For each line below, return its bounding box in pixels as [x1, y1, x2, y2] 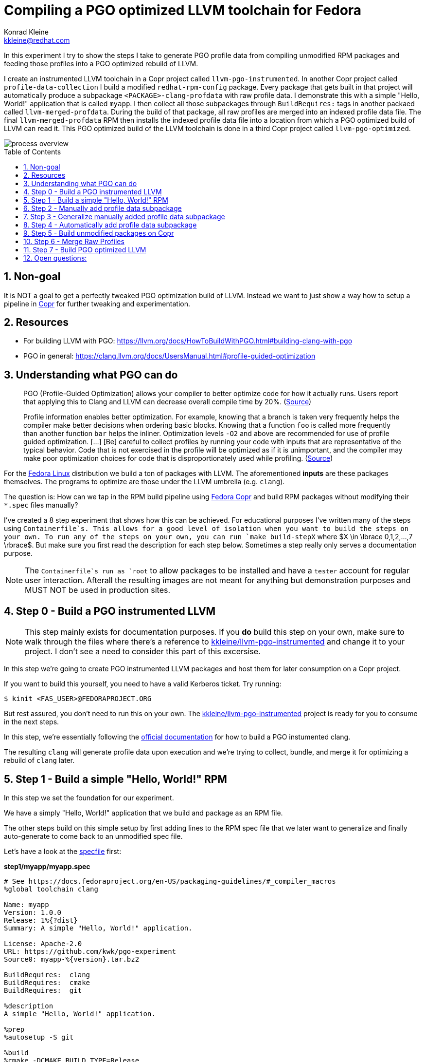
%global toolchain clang [4, 885, 98, 893]
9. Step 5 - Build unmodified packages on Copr [23, 228, 174, 237]
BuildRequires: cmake [4, 978, 90, 986]
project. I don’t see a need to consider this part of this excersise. [25, 646, 261, 657]
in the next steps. [4, 718, 59, 726]
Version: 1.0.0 [4, 908, 62, 916]
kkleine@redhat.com [4, 36, 70, 44]
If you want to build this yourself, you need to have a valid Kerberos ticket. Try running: [4, 680, 282, 688]
